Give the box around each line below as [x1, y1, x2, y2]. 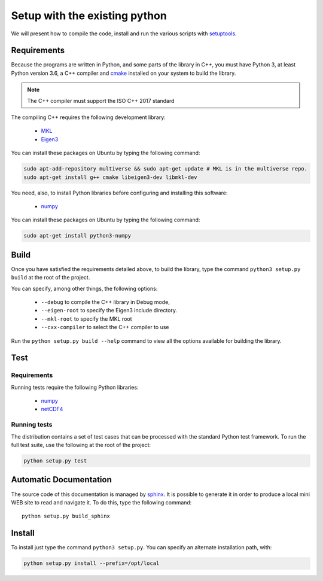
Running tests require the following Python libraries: [11, 384, 139, 391]
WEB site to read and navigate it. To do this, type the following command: [11, 498, 192, 506]
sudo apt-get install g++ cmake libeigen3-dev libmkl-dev [23, 174, 197, 181]
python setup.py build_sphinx [22, 513, 111, 520]
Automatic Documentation [11, 474, 112, 485]
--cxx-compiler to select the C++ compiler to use [41, 324, 169, 331]
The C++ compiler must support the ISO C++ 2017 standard [27, 97, 175, 104]
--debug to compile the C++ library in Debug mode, [41, 298, 170, 305]
